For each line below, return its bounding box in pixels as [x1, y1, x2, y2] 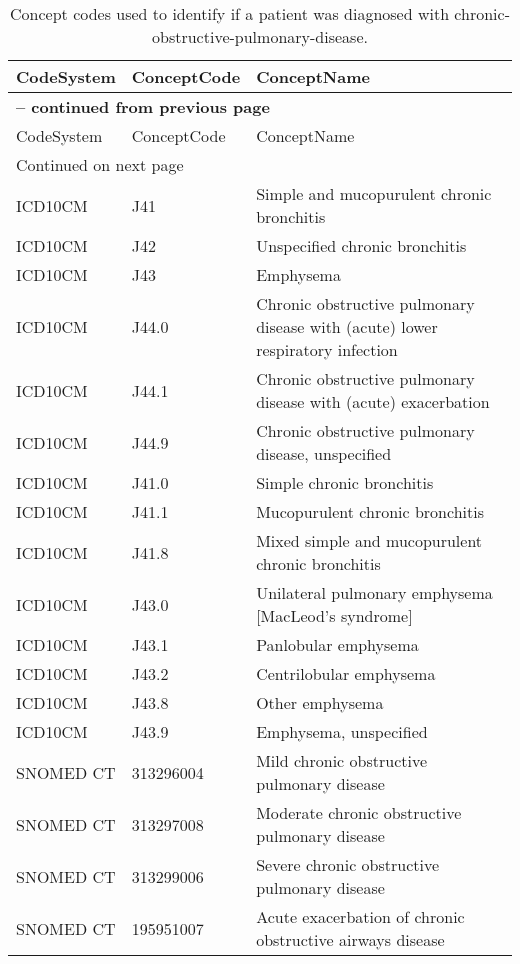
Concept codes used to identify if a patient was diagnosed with [10, 2, 450, 25]
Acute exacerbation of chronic [256, 905, 465, 928]
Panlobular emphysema [256, 633, 419, 656]
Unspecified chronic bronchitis [256, 234, 467, 257]
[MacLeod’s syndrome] [256, 604, 413, 627]
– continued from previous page [16, 95, 270, 118]
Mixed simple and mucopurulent [256, 529, 483, 552]
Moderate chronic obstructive [256, 801, 462, 824]
